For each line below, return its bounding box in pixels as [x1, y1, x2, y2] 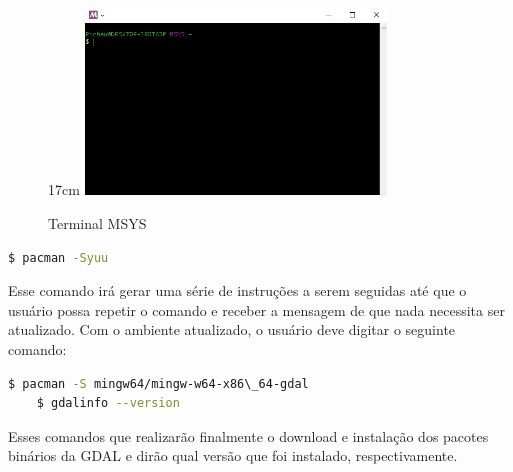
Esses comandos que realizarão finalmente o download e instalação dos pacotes [8, 425, 489, 446]
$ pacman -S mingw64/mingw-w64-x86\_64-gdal [8, 376, 309, 391]
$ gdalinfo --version [36, 396, 180, 411]
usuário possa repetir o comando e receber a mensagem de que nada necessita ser [8, 299, 505, 320]
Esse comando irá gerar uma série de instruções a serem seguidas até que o [8, 280, 467, 301]
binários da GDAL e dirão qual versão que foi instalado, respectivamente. [8, 445, 458, 466]
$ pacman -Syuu [8, 250, 109, 265]
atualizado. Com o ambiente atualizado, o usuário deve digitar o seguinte [8, 319, 456, 340]
